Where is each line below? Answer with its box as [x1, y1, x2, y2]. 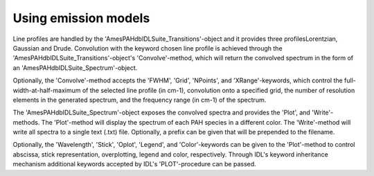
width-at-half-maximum [12, 86, 81, 94]
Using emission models [12, 10, 150, 26]
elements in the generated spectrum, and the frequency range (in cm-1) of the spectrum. [12, 96, 267, 104]
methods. [12, 118, 40, 126]
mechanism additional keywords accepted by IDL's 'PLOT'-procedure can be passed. [12, 160, 256, 168]
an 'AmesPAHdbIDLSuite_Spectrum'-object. [12, 63, 138, 72]
